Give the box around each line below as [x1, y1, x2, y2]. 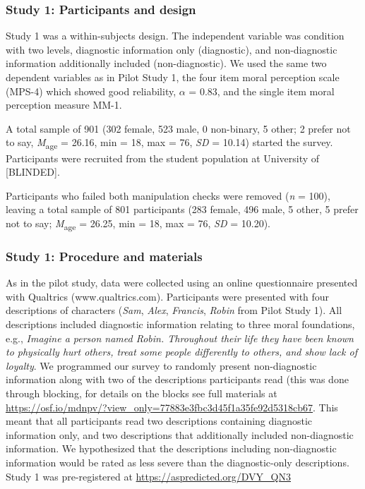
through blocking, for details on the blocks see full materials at [6, 385, 277, 400]
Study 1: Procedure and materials [6, 247, 203, 265]
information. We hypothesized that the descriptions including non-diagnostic [6, 441, 337, 456]
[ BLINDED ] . [6, 164, 60, 179]
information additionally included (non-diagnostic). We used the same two [6, 56, 327, 71]
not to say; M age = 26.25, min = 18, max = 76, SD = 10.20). [6, 215, 270, 232]
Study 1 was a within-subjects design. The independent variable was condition [6, 28, 345, 43]
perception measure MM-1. [6, 97, 122, 112]
